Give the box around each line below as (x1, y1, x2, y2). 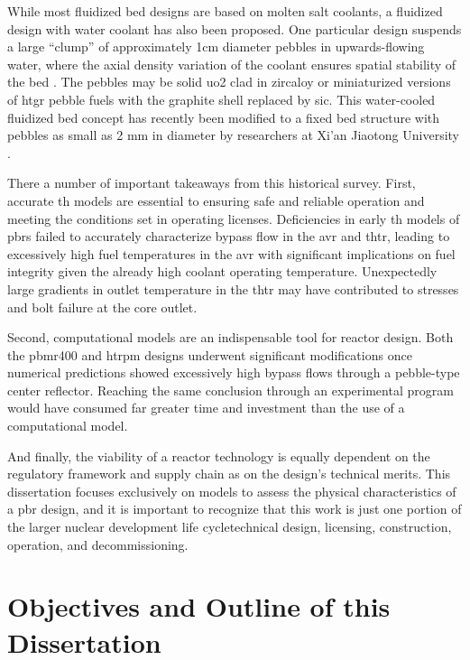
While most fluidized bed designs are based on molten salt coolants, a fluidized (7, 2, 443, 20)
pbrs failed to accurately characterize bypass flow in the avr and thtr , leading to (7, 227, 450, 246)
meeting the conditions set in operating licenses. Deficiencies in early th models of (7, 209, 460, 228)
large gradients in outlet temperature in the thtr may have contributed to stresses (7, 279, 459, 298)
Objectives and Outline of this (7, 588, 391, 625)
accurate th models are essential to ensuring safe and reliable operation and (7, 191, 425, 209)
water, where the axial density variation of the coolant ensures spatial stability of (7, 54, 456, 73)
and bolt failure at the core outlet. (7, 297, 198, 316)
